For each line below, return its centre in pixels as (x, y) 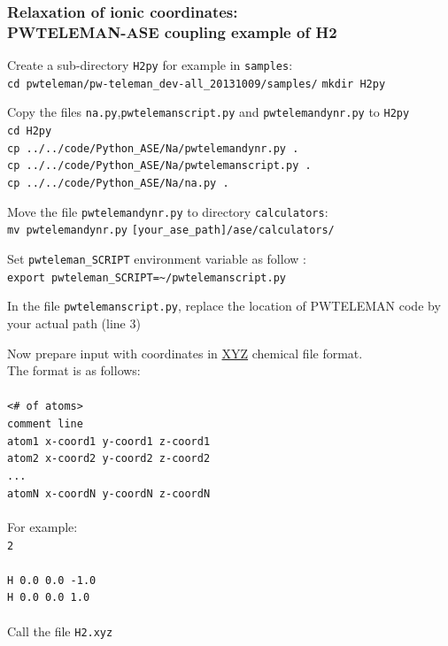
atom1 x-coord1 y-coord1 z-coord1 (109, 441)
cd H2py (30, 131)
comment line (45, 424)
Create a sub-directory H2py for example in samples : (150, 65)
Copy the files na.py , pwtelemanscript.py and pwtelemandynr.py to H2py (209, 112)
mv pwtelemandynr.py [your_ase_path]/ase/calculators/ (171, 231)
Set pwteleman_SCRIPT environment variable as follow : (157, 259)
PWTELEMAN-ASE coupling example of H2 (172, 31)
